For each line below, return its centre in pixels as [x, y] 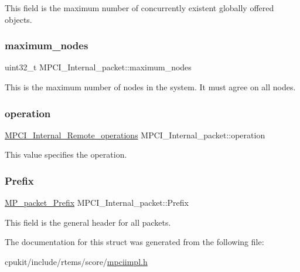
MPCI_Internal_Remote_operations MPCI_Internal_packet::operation [135, 135]
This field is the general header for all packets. [88, 222]
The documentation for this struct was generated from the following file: [134, 242]
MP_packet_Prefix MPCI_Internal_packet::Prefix [97, 203]
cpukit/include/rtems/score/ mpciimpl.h [76, 261]
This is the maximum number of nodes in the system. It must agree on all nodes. [150, 87]
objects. [18, 19]
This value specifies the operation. [66, 154]
